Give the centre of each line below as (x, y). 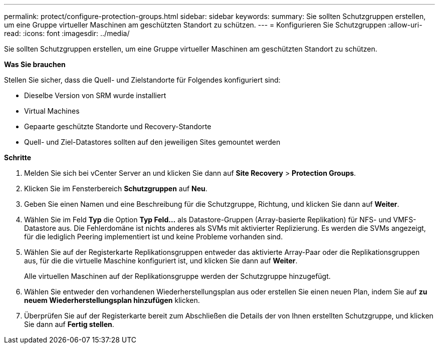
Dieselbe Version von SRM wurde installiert (95, 95)
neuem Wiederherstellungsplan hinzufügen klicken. (112, 300)
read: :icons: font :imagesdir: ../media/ (67, 33)
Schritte (18, 157)
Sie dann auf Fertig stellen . (69, 324)
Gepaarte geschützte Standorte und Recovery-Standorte (118, 126)
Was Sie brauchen (35, 64)
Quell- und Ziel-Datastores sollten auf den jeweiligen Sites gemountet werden (152, 142)
